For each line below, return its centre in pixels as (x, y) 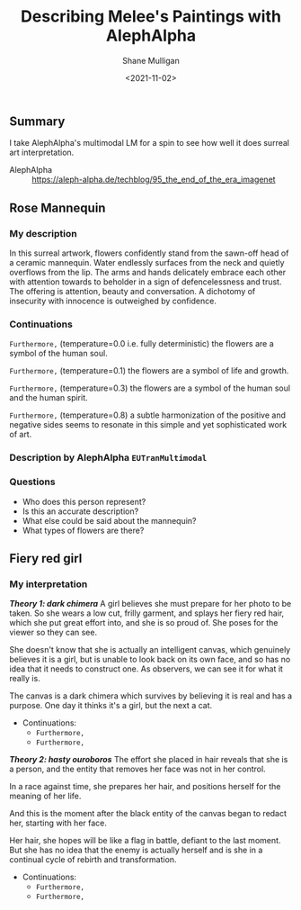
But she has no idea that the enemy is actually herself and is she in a (136, 850)
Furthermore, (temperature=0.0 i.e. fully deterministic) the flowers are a (142, 344)
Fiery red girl (46, 559)
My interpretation (49, 584)
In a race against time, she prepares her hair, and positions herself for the (145, 787)
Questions (32, 482)
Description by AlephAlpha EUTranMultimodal (108, 458)
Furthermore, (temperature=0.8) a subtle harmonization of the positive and (147, 415)
